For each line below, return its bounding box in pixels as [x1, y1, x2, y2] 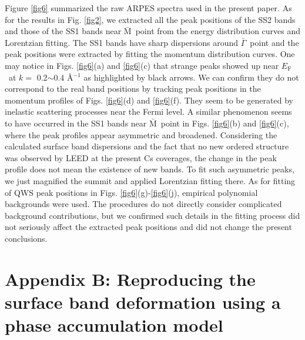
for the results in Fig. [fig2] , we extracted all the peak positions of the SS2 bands [5, 13, 296, 25]
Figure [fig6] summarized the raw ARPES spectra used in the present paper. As [5, 2, 292, 14]
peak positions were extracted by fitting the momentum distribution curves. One [5, 48, 295, 60]
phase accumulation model [5, 313, 223, 337]
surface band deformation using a [5, 289, 281, 314]
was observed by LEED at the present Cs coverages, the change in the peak [5, 151, 277, 164]
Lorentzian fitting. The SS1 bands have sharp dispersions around [5, 36, 239, 48]
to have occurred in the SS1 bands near [5, 116, 147, 129]
